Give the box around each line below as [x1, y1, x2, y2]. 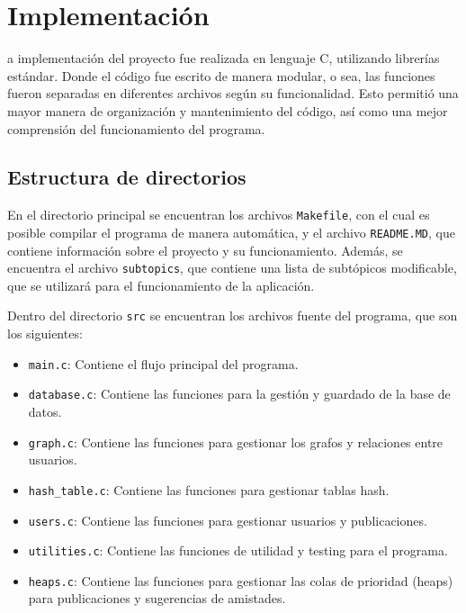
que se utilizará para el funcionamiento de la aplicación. [7, 275, 315, 294]
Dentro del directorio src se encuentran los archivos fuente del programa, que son [7, 306, 458, 325]
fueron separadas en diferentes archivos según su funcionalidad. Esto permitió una [7, 84, 459, 103]
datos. [28, 402, 62, 421]
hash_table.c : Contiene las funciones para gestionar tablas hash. [28, 480, 390, 499]
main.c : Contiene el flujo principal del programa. [28, 354, 299, 373]
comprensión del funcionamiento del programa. [7, 119, 265, 138]
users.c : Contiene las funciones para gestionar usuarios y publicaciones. [28, 510, 427, 529]
